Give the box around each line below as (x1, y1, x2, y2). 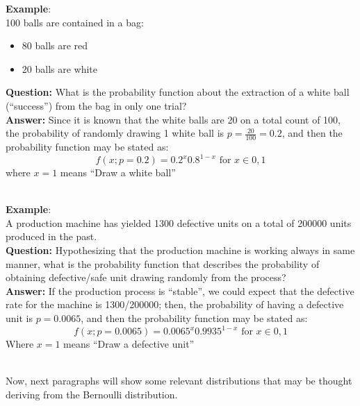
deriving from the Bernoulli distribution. (6, 387, 178, 401)
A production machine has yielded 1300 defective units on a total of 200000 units (6, 215, 352, 230)
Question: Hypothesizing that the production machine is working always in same (6, 243, 355, 257)
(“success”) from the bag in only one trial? (6, 98, 187, 112)
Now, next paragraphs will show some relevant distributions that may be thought (6, 373, 352, 388)
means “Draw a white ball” (60, 165, 176, 180)
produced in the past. (6, 229, 97, 244)
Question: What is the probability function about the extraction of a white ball (6, 85, 350, 99)
